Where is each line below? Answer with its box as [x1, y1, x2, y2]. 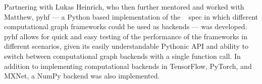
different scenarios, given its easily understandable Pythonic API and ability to [4, 41, 248, 51]
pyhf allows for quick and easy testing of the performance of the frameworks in [4, 31, 247, 41]
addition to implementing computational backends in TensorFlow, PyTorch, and [4, 60, 252, 71]
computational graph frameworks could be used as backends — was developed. [4, 21, 247, 32]
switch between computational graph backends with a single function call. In [4, 50, 241, 61]
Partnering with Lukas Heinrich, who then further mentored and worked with [4, 2, 244, 12]
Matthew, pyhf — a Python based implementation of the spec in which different [4, 11, 258, 22]
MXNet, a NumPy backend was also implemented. [4, 70, 160, 81]
